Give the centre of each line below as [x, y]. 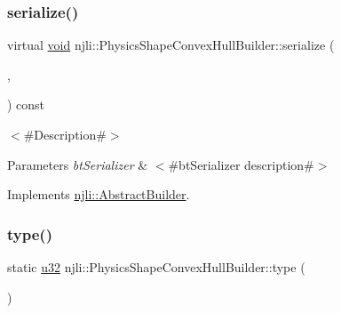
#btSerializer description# [241, 164]
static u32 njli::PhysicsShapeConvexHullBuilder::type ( [156, 267]
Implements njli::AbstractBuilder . [99, 194]
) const [26, 104]
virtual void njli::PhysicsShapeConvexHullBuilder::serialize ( [171, 45]
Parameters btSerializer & [78, 164]
